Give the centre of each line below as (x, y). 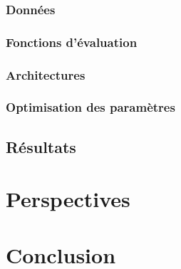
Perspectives (68, 199)
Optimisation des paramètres (90, 107)
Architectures (46, 74)
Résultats (41, 146)
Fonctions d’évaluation (72, 42)
